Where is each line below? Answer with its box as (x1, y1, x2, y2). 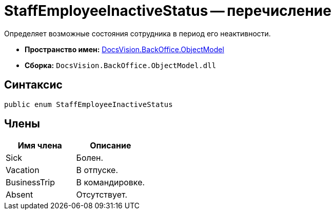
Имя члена (17, 140, 62, 151)
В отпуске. (76, 165, 119, 176)
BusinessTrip (6, 177, 55, 188)
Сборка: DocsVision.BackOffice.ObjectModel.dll (25, 60, 216, 70)
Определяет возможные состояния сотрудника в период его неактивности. (4, 29, 271, 38)
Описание (90, 140, 131, 151)
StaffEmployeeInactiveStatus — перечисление (4, 2, 331, 19)
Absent (6, 189, 33, 200)
